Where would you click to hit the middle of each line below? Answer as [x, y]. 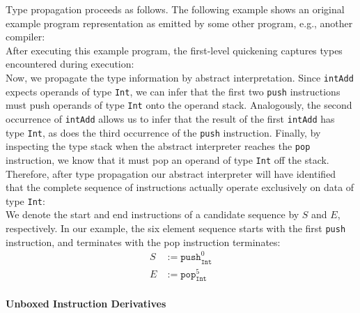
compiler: [25, 37]
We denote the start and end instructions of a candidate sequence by [152, 214]
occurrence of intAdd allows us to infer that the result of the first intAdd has [170, 118]
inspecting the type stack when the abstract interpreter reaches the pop [158, 146]
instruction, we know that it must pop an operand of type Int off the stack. [167, 159]
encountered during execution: [70, 64]
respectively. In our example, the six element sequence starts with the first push [176, 228]
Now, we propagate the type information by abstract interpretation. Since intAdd [180, 77]
